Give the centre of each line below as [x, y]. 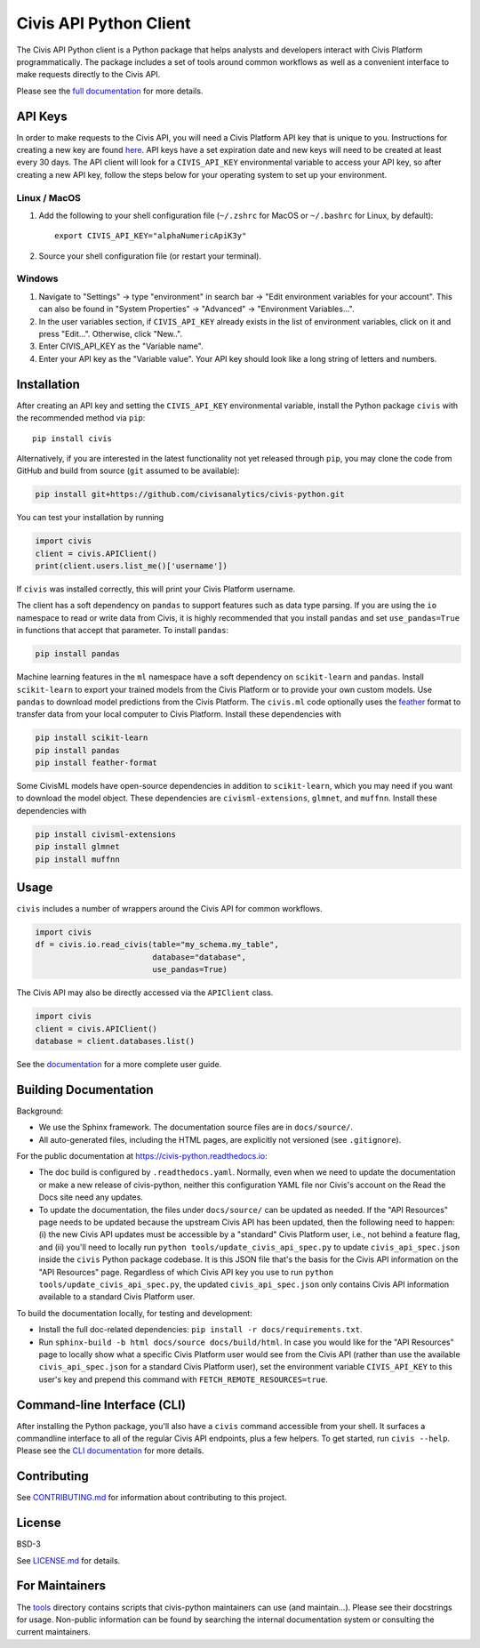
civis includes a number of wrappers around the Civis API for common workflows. [170, 909]
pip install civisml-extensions [106, 834]
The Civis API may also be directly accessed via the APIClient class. [145, 993]
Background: [40, 1111]
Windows [37, 278]
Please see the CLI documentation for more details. [110, 1451]
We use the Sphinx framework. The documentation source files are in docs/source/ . [196, 1127]
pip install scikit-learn [92, 738]
